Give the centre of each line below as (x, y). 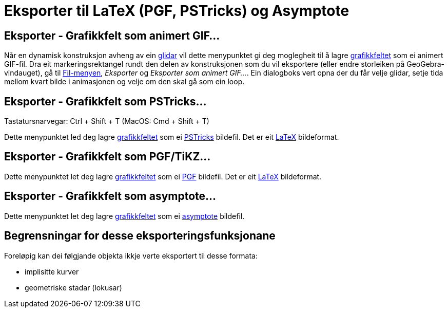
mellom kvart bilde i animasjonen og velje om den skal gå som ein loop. (124, 82)
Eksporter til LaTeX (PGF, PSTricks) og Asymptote (177, 11)
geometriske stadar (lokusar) (73, 287)
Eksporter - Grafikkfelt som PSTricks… (105, 101)
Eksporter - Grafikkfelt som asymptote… (110, 196)
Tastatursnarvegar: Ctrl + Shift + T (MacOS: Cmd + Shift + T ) (107, 121)
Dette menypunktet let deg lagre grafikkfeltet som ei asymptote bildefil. (124, 216)
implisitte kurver (52, 271)
